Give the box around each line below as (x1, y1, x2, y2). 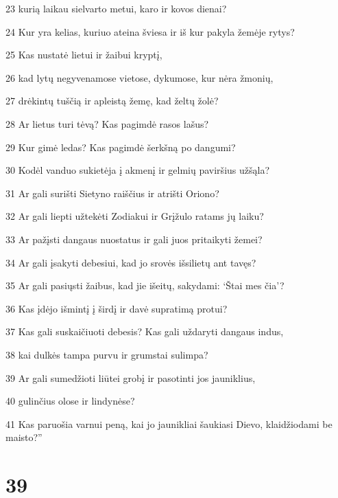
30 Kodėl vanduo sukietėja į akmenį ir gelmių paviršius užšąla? (5, 163, 269, 177)
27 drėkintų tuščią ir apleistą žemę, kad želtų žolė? (5, 93, 219, 108)
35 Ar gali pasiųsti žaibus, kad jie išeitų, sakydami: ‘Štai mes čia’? (5, 278, 285, 293)
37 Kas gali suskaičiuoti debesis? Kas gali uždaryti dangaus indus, (5, 324, 284, 339)
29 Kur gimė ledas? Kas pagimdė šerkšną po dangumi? (5, 139, 236, 154)
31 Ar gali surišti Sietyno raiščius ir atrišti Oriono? (5, 185, 219, 200)
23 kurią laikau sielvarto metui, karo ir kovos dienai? (5, 1, 227, 15)
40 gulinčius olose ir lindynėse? (5, 394, 135, 408)
